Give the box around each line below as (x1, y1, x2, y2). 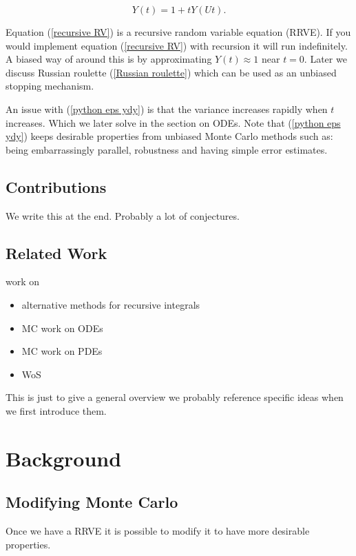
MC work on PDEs (21, 344, 103, 358)
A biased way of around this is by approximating (6, 52, 212, 66)
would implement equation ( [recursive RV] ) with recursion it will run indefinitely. (6, 38, 348, 52)
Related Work (6, 242, 107, 263)
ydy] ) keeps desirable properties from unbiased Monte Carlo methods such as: (6, 129, 333, 143)
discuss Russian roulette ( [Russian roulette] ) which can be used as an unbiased (6, 65, 337, 79)
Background (6, 444, 122, 472)
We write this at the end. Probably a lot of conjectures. (6, 208, 240, 223)
